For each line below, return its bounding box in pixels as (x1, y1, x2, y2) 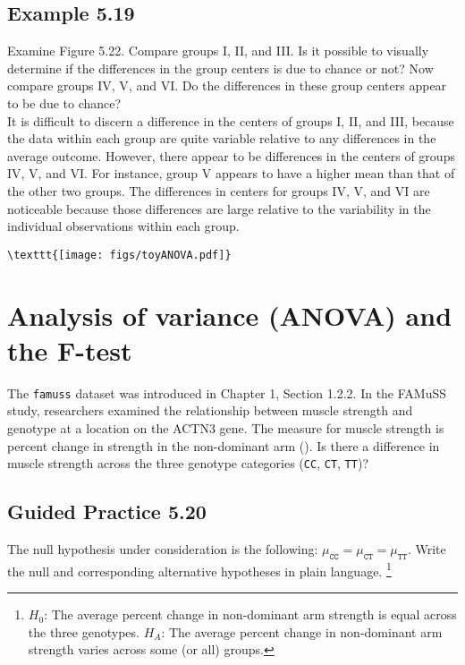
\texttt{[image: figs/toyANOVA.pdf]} (7, 248, 232, 261)
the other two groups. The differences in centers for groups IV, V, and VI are (7, 181, 430, 200)
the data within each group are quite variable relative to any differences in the (7, 129, 436, 148)
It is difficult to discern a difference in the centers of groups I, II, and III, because (7, 111, 454, 130)
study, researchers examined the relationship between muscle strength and (7, 401, 413, 420)
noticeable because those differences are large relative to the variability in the (7, 199, 431, 217)
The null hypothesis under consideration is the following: (7, 540, 318, 558)
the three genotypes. (28, 622, 139, 641)
